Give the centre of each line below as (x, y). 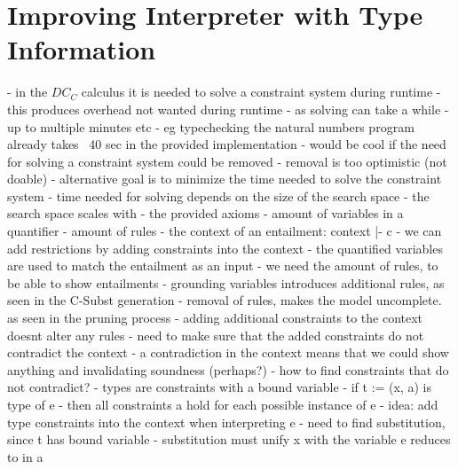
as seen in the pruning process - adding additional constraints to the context (215, 318)
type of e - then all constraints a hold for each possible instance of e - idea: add (223, 404)
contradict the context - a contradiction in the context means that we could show (228, 352)
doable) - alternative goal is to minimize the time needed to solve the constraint (225, 179)
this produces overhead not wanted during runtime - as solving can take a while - (228, 109)
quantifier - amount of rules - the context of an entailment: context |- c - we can (225, 231)
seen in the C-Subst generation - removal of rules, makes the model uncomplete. (225, 300)
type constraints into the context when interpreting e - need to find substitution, (226, 422)
